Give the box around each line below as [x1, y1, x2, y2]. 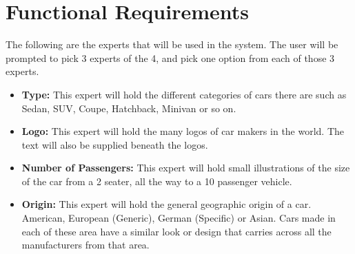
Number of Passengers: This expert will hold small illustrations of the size [21, 160, 350, 175]
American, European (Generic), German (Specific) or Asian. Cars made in [21, 211, 336, 225]
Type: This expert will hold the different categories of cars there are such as [21, 87, 347, 101]
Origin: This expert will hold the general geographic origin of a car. [21, 197, 312, 211]
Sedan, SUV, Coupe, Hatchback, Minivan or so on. [21, 100, 236, 115]
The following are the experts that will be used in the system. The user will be [6, 37, 338, 52]
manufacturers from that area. [21, 237, 150, 252]
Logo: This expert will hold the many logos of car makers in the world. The [21, 124, 345, 138]
